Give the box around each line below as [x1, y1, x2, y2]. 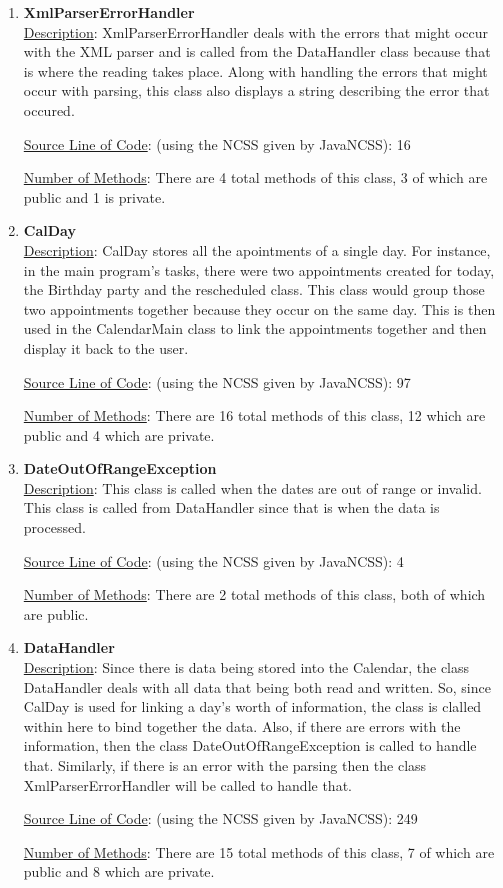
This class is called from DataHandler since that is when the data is [23, 497, 440, 518]
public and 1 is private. [23, 186, 166, 207]
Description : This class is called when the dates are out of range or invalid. [23, 477, 482, 498]
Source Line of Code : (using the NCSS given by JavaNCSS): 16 [23, 133, 411, 154]
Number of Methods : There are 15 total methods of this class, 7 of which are [23, 841, 495, 862]
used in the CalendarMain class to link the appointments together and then [23, 318, 487, 339]
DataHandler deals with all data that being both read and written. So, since [23, 676, 491, 697]
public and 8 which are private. [23, 861, 215, 882]
